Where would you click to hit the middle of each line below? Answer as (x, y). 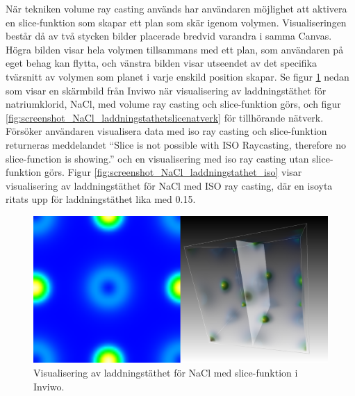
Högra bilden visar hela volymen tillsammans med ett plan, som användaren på (175, 49)
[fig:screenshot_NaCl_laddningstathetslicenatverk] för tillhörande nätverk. (165, 117)
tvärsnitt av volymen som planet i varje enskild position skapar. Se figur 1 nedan (177, 76)
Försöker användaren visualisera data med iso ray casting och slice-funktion (166, 131)
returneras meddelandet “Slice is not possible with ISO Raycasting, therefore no (176, 144)
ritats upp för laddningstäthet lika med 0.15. (101, 199)
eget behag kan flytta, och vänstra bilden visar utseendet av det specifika (161, 63)
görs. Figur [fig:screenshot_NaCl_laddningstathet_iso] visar (173, 172)
